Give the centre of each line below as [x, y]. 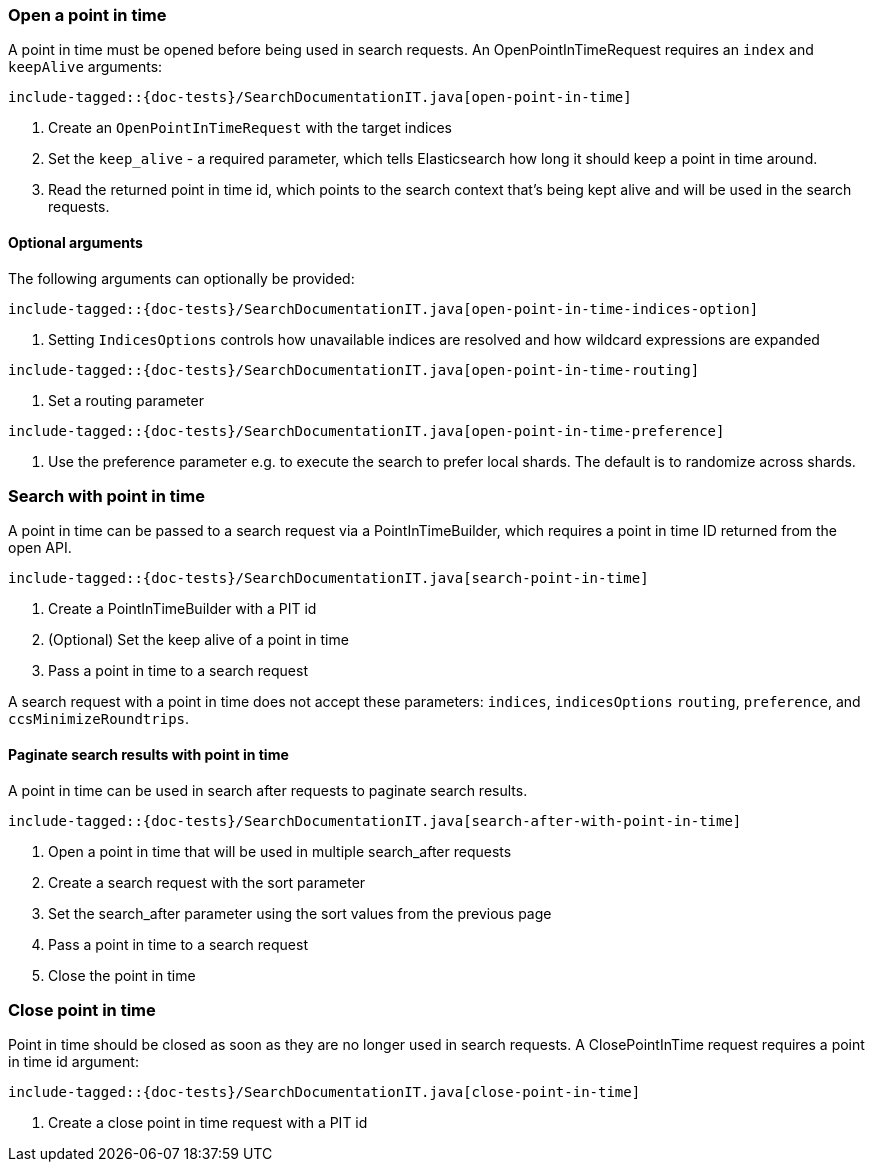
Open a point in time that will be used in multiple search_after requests [280, 851]
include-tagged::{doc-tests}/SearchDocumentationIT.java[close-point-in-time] [324, 1092]
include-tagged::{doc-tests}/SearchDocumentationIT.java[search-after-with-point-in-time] [375, 820]
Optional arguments [75, 242]
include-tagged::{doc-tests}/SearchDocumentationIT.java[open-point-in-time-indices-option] [383, 308]
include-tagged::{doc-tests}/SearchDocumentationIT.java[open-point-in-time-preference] [366, 430]
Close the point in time [122, 975]
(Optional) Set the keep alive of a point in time [198, 640]
